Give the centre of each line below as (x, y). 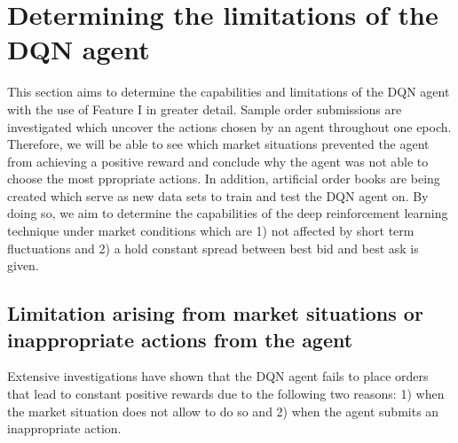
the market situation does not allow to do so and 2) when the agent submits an (223, 411)
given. (23, 265)
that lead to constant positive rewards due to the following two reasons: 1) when (226, 394)
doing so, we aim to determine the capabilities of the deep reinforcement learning (228, 213)
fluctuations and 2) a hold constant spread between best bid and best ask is (213, 248)
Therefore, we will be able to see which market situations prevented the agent (218, 144)
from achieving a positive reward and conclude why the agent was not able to (218, 161)
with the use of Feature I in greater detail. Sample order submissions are (205, 109)
